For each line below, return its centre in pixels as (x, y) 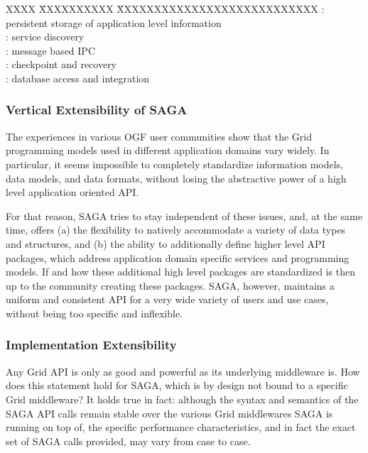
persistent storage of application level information (114, 22)
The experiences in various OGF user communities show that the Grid (159, 136)
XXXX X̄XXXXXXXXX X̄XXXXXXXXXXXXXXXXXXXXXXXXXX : (165, 9)
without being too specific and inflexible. (94, 313)
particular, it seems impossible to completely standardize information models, (175, 164)
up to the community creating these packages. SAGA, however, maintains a (170, 285)
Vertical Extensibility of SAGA (97, 110)
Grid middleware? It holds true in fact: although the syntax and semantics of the (182, 399)
